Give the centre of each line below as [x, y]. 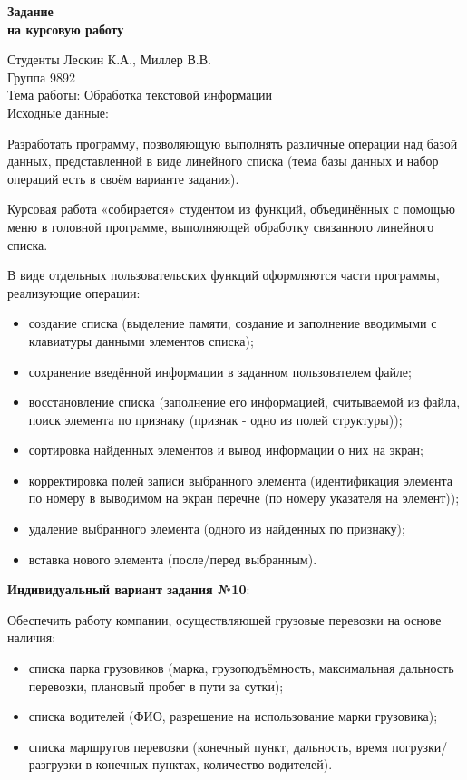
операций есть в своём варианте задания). [123, 178]
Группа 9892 [41, 77]
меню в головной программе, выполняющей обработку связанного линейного [221, 226]
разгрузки [55, 764]
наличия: [32, 637]
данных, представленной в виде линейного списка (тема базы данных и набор [223, 161]
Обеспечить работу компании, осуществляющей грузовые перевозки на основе [224, 619]
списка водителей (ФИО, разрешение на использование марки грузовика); [233, 716]
